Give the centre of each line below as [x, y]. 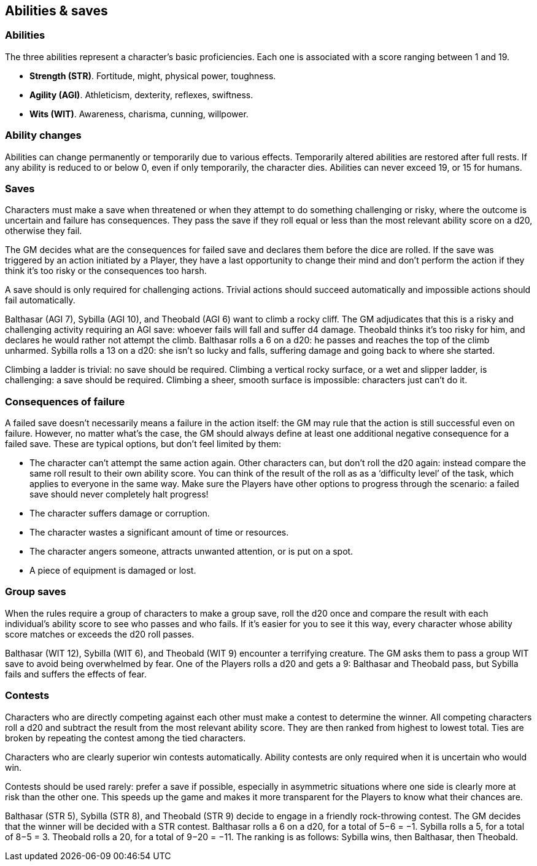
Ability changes [43, 135]
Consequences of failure [65, 401]
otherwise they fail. [44, 231]
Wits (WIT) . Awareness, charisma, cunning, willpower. [139, 114]
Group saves [36, 592]
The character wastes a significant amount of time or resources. [159, 532]
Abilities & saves [56, 11]
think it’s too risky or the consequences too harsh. [106, 271]
